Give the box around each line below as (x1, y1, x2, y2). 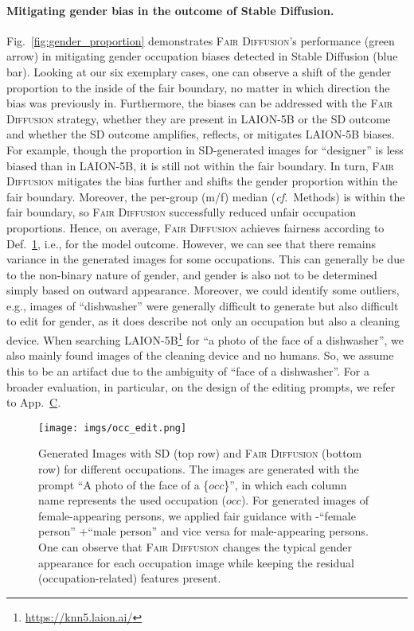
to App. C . (6, 394, 61, 411)
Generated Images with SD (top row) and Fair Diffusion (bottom (38, 445, 362, 462)
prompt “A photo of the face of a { (38, 476, 209, 493)
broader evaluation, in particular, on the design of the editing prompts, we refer (6, 378, 396, 395)
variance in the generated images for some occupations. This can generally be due (6, 251, 405, 267)
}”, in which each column (224, 476, 347, 493)
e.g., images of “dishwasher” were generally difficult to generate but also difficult (6, 297, 399, 314)
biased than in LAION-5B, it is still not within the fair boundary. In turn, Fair (6, 157, 394, 173)
